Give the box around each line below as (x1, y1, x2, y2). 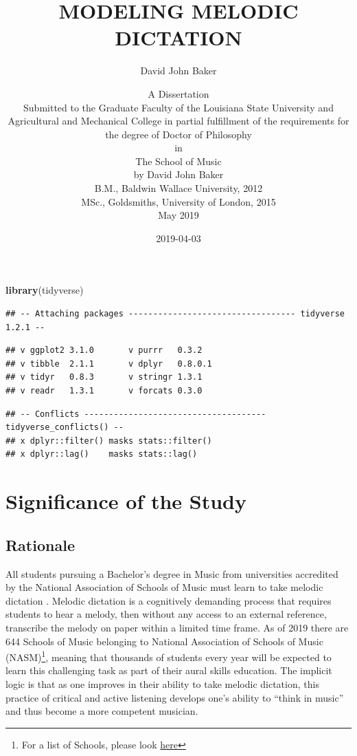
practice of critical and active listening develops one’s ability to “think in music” (5, 690, 344, 704)
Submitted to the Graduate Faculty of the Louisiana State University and (23, 100, 334, 114)
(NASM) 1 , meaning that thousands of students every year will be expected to (5, 648, 332, 664)
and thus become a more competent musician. (5, 704, 198, 718)
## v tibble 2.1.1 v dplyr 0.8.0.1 (5, 358, 212, 369)
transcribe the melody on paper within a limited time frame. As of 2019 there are (5, 620, 349, 634)
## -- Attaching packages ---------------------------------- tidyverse (5, 309, 345, 319)
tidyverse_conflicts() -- (5, 422, 124, 433)
